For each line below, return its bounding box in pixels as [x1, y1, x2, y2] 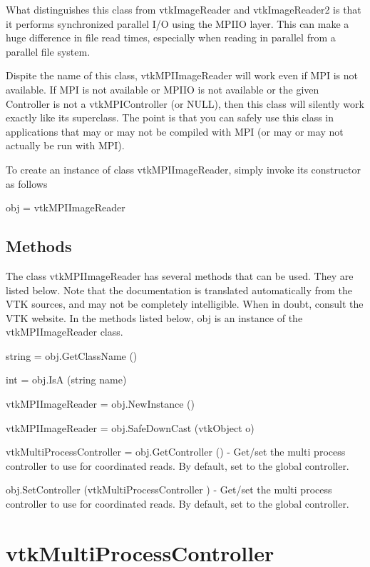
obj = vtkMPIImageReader [6, 200, 125, 215]
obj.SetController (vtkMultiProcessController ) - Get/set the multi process [6, 482, 332, 497]
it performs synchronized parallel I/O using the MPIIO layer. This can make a [6, 16, 349, 31]
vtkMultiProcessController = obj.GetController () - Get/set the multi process [6, 444, 346, 459]
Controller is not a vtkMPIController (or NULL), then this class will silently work [6, 96, 364, 111]
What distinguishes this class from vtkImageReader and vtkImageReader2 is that [6, 2, 361, 16]
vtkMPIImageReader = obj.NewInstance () [6, 396, 195, 411]
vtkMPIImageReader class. [6, 324, 123, 339]
